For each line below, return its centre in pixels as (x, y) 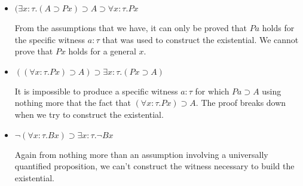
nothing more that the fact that (73, 103)
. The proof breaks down (241, 103)
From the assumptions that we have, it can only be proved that (131, 28)
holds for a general (102, 51)
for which (212, 91)
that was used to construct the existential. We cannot (201, 39)
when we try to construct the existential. (89, 114)
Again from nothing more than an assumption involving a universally (141, 154)
